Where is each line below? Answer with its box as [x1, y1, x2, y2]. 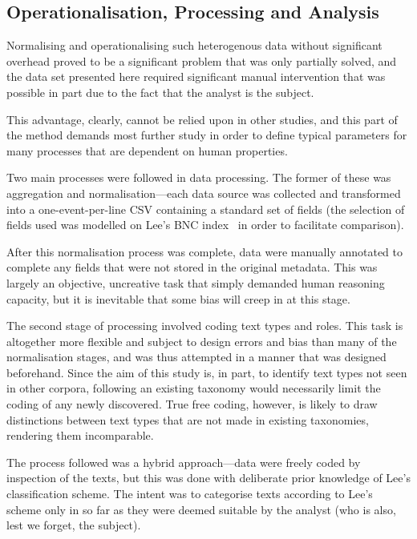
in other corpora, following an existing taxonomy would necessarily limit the [6, 380, 381, 396]
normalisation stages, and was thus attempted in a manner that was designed [6, 348, 387, 365]
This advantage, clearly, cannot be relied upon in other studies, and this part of [6, 111, 398, 127]
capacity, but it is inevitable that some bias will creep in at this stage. [6, 290, 350, 307]
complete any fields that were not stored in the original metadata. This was [6, 259, 378, 276]
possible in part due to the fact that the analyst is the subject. [6, 83, 314, 100]
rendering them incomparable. [6, 427, 154, 444]
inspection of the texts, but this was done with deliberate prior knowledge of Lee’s [6, 469, 411, 486]
